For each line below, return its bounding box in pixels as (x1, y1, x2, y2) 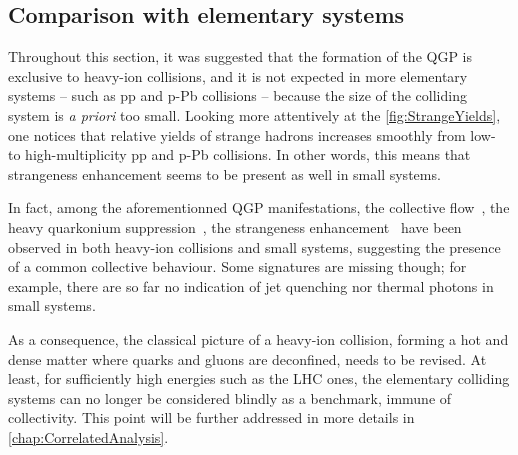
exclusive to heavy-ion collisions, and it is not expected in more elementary (8, 65, 468, 86)
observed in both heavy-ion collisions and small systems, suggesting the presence (8, 236, 501, 257)
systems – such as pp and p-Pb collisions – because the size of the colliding (8, 85, 467, 106)
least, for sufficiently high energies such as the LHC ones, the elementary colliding (8, 368, 510, 389)
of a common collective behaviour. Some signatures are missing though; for (8, 256, 467, 277)
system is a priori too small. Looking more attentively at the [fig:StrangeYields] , (8, 104, 501, 125)
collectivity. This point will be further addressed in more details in (8, 407, 415, 428)
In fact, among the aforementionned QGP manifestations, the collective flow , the (8, 197, 510, 218)
